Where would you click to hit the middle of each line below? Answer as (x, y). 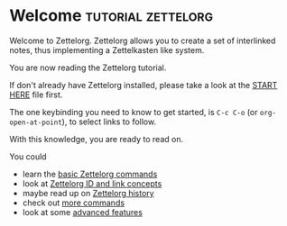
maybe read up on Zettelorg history (88, 193)
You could (28, 156)
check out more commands (73, 203)
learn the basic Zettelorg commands (90, 174)
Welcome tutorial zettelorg (111, 16)
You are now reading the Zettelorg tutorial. (88, 68)
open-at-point (36, 122)
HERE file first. (36, 95)
